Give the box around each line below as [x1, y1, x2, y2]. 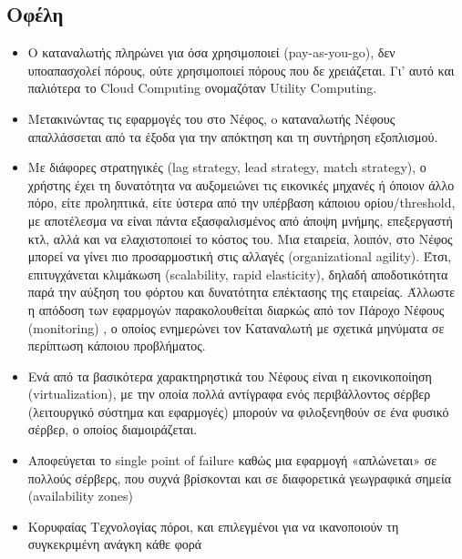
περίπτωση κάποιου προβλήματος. [27, 336, 206, 355]
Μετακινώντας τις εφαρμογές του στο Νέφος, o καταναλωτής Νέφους [27, 108, 395, 127]
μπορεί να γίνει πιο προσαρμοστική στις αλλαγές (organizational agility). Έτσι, [27, 247, 452, 266]
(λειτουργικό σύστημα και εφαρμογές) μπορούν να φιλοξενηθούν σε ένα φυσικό [27, 401, 449, 421]
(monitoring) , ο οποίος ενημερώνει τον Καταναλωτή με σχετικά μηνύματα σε [27, 318, 445, 337]
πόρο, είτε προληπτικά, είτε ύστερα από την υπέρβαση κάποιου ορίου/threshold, [27, 193, 456, 212]
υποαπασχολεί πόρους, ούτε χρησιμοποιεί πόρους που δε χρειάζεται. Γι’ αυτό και [27, 60, 455, 79]
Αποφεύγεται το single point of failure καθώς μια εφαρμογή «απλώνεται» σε [27, 451, 437, 470]
